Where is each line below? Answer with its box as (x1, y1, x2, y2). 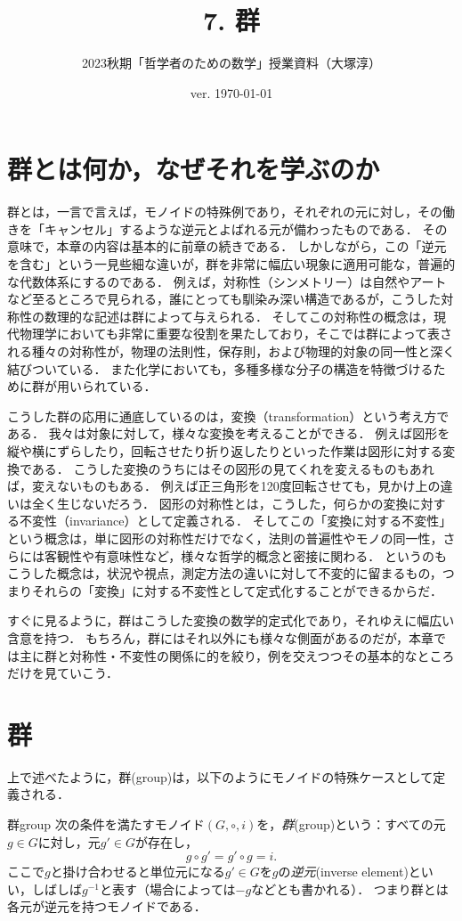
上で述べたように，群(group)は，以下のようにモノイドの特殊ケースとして (7, 767, 434, 786)
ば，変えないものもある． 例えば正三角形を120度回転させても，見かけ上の (7, 477, 441, 495)
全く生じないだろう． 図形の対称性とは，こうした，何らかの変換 (31, 493, 409, 512)
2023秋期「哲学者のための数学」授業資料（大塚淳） (82, 53, 381, 72)
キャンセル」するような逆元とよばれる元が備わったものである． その (44, 219, 448, 238)
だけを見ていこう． (7, 664, 118, 682)
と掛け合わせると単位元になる (50, 862, 225, 881)
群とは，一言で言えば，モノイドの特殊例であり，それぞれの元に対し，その (7, 202, 442, 221)
